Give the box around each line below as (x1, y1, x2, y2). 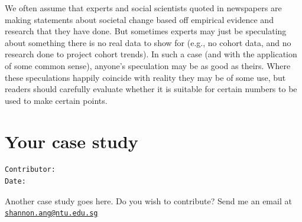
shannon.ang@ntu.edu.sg (5, 209, 98, 218)
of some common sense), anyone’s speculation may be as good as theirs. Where (5, 59, 291, 71)
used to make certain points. (5, 94, 108, 106)
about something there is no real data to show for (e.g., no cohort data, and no (5, 36, 291, 48)
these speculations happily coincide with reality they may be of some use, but (5, 71, 286, 83)
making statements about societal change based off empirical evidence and (5, 13, 274, 25)
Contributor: (5, 165, 56, 174)
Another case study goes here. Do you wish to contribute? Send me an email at (5, 194, 292, 207)
